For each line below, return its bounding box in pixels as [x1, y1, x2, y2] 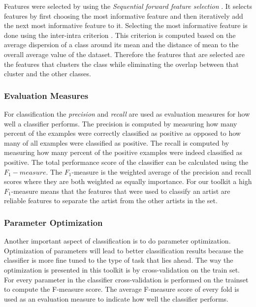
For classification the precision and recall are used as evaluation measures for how [4, 108, 250, 119]
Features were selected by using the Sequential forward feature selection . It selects [4, 1, 252, 11]
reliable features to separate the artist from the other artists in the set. [4, 195, 218, 206]
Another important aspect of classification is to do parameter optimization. [4, 236, 231, 246]
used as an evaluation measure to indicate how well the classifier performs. [4, 293, 228, 304]
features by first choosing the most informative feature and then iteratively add [4, 10, 243, 21]
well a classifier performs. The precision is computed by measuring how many [4, 118, 237, 128]
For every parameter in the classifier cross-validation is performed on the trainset [4, 274, 249, 284]
